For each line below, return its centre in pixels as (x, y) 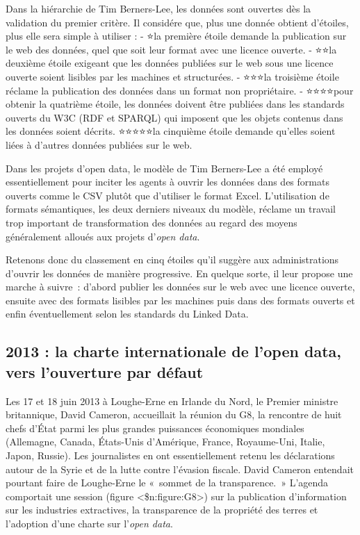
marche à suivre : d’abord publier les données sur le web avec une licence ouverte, (180, 287)
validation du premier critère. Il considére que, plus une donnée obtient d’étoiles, (177, 22)
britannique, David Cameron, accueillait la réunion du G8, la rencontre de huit (174, 414)
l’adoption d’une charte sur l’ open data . (89, 523)
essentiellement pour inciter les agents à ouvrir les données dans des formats (167, 182)
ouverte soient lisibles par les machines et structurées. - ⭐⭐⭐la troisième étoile (172, 76)
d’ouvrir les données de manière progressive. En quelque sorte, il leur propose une (179, 273)
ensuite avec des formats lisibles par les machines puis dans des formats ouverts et (180, 300)
